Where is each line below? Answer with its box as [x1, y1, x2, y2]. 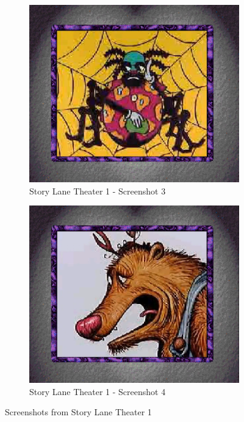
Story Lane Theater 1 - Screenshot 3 [29, 184, 166, 197]
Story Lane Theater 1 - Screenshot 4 [29, 385, 166, 398]
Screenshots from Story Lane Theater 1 [5, 405, 152, 418]
